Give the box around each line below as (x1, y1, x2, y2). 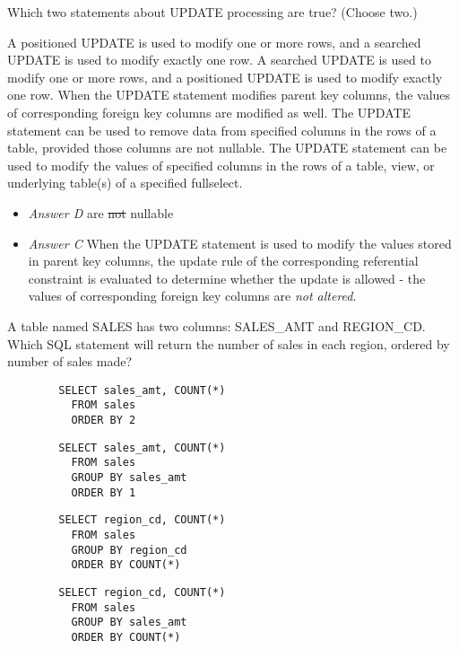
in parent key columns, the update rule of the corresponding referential (28, 251, 419, 270)
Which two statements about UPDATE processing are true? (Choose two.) (7, 3, 418, 21)
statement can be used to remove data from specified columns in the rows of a (7, 120, 437, 139)
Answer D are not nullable (28, 203, 174, 222)
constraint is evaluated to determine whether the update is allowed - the (28, 268, 426, 287)
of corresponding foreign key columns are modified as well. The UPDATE (7, 102, 411, 121)
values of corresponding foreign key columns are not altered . (28, 286, 357, 305)
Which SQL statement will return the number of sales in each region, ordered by (7, 334, 450, 353)
